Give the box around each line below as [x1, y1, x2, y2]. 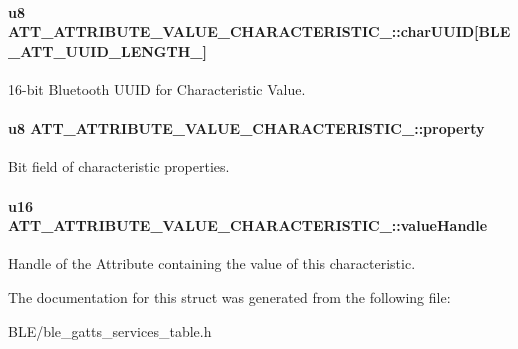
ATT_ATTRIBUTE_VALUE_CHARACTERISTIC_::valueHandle [8, 215, 488, 236]
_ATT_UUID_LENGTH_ [8, 40, 203, 61]
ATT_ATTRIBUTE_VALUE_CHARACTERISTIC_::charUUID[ [8, 21, 479, 42]
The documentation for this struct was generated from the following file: [8, 286, 451, 307]
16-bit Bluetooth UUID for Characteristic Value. [8, 78, 306, 99]
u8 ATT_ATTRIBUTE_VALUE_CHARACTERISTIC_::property [8, 118, 485, 139]
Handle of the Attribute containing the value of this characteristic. [8, 253, 416, 274]
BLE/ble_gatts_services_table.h [8, 320, 212, 341]
